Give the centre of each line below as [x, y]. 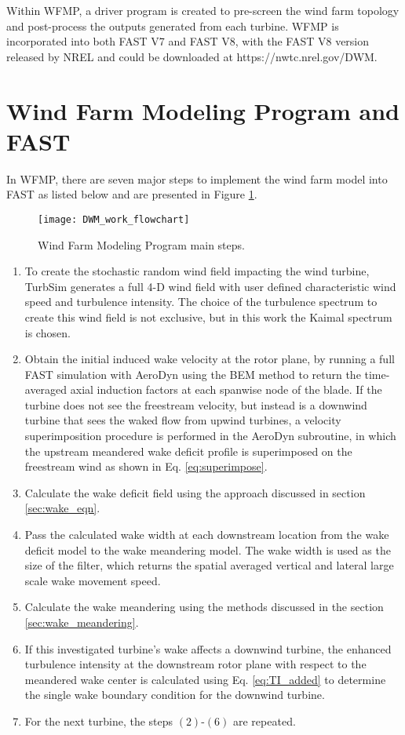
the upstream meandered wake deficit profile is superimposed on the [188, 451]
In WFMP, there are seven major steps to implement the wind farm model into [197, 178]
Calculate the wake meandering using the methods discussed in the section [204, 607]
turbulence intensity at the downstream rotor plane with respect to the [195, 664]
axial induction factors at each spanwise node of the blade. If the [226, 389]
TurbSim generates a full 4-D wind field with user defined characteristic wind [210, 286]
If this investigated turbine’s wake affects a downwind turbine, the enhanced [208, 648]
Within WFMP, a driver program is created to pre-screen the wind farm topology [203, 10]
